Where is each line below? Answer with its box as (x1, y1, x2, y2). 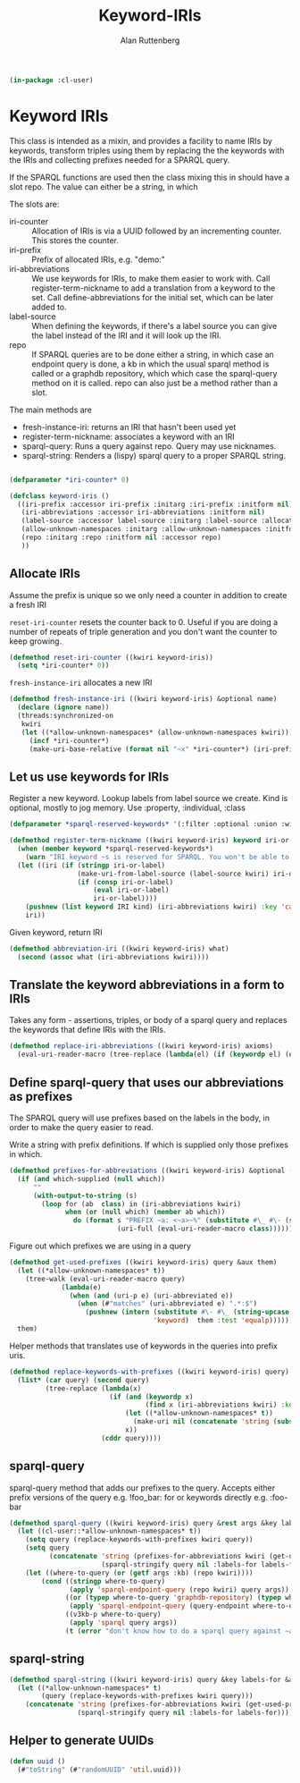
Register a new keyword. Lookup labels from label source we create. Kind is (9, 793, 288, 804)
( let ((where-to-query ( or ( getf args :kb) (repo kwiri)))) (25, 1568, 254, 1577)
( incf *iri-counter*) (29, 736, 110, 745)
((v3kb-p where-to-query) (65, 1610, 162, 1619)
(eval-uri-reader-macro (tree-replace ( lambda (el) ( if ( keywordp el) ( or (17, 1050, 297, 1060)
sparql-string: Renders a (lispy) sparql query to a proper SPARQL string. (21, 450, 287, 461)
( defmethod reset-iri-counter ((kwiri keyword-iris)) (9, 653, 214, 662)
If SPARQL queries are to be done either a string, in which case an (31, 349, 274, 359)
